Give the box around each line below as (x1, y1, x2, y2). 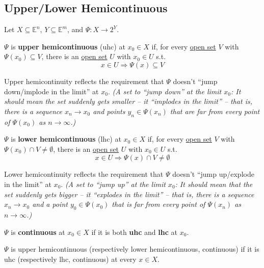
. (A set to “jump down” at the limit (108, 86, 222, 96)
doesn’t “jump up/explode (172, 169, 254, 179)
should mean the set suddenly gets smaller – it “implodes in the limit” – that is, (4, 96, 252, 106)
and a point (32, 199, 68, 209)
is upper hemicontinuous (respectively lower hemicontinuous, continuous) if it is (11, 244, 259, 254)
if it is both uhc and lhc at (91, 226, 177, 237)
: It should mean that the (175, 178, 253, 189)
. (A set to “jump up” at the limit (61, 178, 166, 189)
